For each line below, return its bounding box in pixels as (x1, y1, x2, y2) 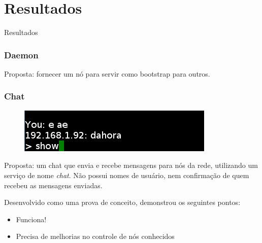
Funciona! (16, 214, 47, 224)
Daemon (4, 48, 39, 61)
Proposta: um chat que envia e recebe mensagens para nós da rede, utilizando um (4, 160, 258, 170)
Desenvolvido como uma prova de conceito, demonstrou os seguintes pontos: (4, 197, 241, 207)
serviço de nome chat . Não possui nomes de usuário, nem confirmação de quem (4, 169, 249, 180)
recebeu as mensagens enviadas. (4, 180, 103, 190)
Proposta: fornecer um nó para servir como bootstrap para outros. (4, 68, 210, 79)
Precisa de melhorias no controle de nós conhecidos (16, 231, 175, 241)
